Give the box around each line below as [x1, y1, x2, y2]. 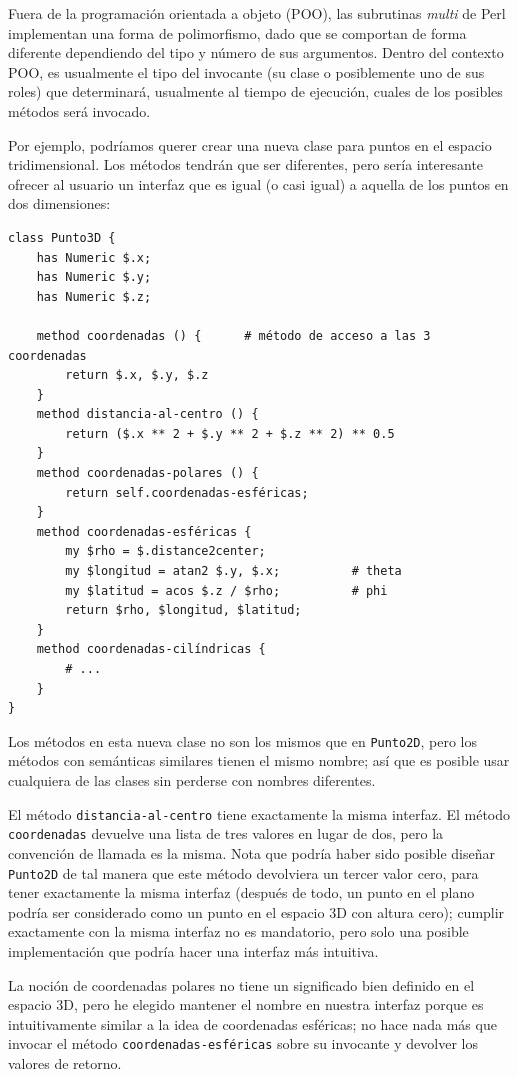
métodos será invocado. [8, 100, 151, 121]
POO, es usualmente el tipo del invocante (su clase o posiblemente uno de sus [8, 61, 485, 82]
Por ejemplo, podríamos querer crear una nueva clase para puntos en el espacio [8, 134, 492, 155]
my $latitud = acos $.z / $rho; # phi [65, 583, 388, 598]
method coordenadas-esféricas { [36, 524, 252, 539]
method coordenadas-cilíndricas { [36, 642, 266, 657]
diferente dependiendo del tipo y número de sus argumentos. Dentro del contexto [8, 42, 504, 63]
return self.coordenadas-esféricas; [65, 485, 309, 500]
